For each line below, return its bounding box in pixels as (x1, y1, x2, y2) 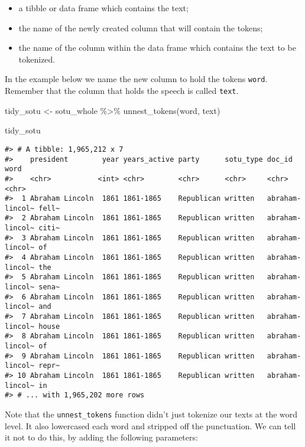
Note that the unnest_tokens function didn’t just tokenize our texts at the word (5, 407, 298, 420)
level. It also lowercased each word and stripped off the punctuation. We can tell (5, 419, 296, 432)
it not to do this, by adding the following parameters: (5, 431, 198, 443)
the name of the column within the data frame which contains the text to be (18, 41, 296, 54)
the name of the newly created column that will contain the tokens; (18, 21, 263, 34)
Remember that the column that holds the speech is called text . (5, 84, 239, 97)
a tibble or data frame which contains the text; (18, 2, 189, 14)
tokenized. (18, 53, 56, 65)
